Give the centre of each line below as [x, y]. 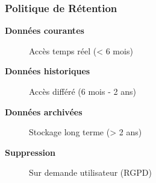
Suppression [30, 152]
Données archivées [44, 111]
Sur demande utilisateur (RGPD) [90, 172]
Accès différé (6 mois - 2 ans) [83, 91]
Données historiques [48, 71]
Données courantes [45, 30]
